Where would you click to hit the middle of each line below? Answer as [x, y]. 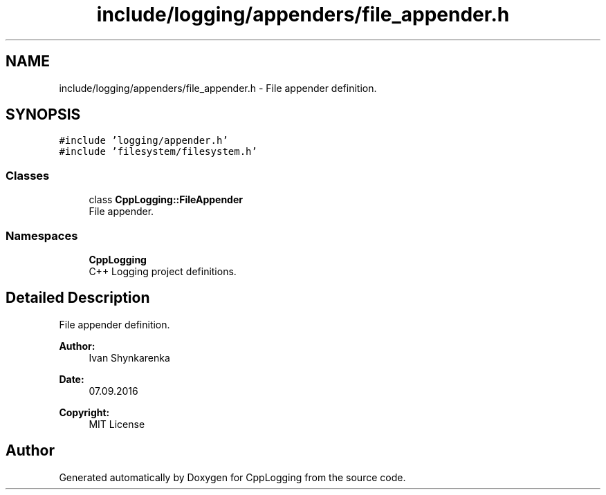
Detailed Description [78, 298]
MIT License [117, 424]
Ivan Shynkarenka [129, 357]
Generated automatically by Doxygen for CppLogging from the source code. [232, 477]
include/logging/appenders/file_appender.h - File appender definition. [218, 88]
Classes [28, 175]
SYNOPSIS [43, 115]
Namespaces [42, 235]
